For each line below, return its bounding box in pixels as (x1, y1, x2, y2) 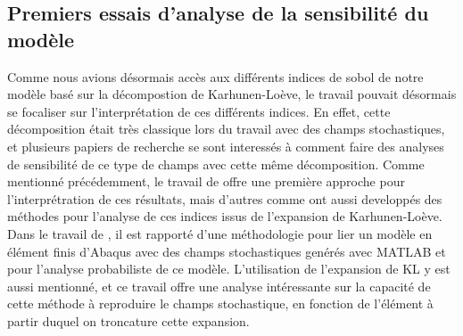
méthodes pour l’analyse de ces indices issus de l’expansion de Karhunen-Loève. (7, 207, 442, 225)
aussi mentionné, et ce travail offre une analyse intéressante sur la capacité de (7, 276, 431, 295)
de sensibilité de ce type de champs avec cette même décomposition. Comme (7, 154, 425, 173)
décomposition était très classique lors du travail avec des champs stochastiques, (7, 119, 445, 138)
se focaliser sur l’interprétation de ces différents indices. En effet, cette (7, 102, 391, 120)
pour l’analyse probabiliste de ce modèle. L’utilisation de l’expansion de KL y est (7, 259, 451, 278)
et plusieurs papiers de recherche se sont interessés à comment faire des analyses (7, 136, 444, 155)
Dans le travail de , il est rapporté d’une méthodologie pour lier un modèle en (7, 224, 433, 242)
